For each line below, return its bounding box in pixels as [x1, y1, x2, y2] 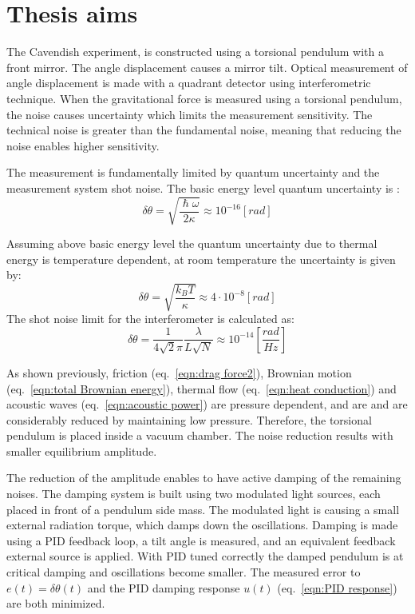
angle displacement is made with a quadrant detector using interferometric [6, 74, 371, 91]
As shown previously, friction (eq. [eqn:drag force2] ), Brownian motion [6, 364, 352, 381]
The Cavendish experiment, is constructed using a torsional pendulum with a [6, 43, 385, 60]
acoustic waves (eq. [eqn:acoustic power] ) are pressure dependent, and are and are [6, 396, 408, 413]
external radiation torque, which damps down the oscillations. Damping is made [6, 516, 398, 533]
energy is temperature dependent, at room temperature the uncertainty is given [6, 250, 396, 267]
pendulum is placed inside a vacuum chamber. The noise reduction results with [6, 427, 393, 444]
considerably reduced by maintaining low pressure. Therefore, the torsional [6, 411, 372, 428]
